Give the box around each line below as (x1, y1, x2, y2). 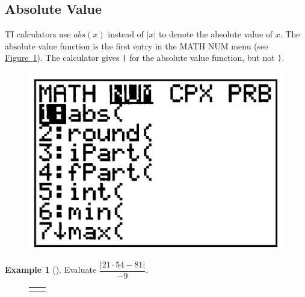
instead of (108, 28, 144, 40)
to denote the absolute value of (158, 28, 273, 40)
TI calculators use (5, 28, 71, 40)
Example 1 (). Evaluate (5, 263, 97, 276)
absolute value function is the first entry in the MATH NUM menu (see (5, 39, 268, 52)
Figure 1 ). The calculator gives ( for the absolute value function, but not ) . (5, 51, 285, 64)
